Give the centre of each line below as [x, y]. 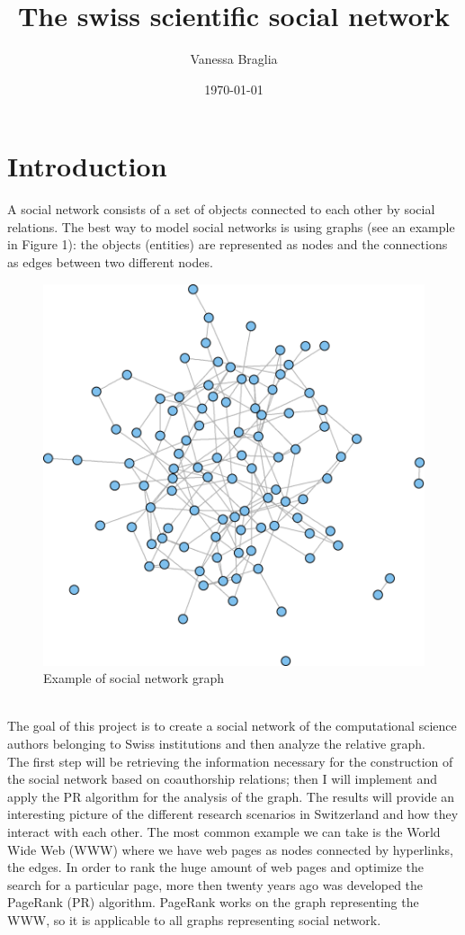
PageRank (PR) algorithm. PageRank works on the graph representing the [213, 902]
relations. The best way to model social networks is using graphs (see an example [231, 226]
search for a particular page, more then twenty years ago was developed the [215, 884]
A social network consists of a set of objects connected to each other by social [221, 209]
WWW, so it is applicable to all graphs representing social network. [194, 919]
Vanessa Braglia [234, 59]
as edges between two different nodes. [110, 262]
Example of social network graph [134, 678]
